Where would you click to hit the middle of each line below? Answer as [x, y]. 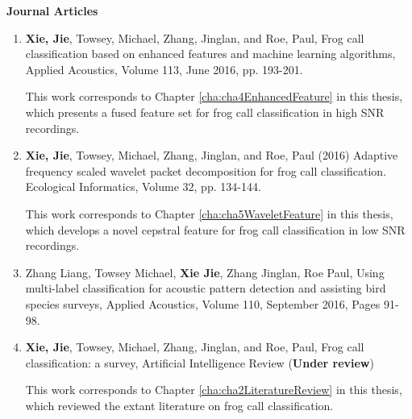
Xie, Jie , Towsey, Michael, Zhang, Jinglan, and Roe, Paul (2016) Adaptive [212, 155]
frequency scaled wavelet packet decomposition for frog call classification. [206, 170]
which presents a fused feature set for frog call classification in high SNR [205, 112]
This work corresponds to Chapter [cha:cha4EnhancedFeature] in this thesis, [214, 96]
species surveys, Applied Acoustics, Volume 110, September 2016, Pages [203, 303]
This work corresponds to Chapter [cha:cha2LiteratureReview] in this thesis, [214, 390]
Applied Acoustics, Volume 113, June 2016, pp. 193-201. [164, 69]
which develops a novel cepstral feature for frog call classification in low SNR [215, 229]
